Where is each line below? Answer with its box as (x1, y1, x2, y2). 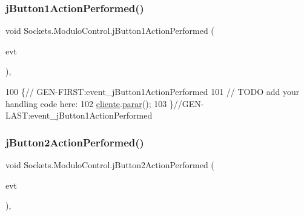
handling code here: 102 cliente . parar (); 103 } (5, 97, 174, 110)
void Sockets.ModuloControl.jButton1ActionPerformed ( (5, 24, 214, 37)
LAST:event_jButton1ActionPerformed (5, 109, 153, 122)
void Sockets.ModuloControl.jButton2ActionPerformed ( (5, 159, 214, 171)
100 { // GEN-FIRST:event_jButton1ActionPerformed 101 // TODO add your (5, 85, 300, 97)
